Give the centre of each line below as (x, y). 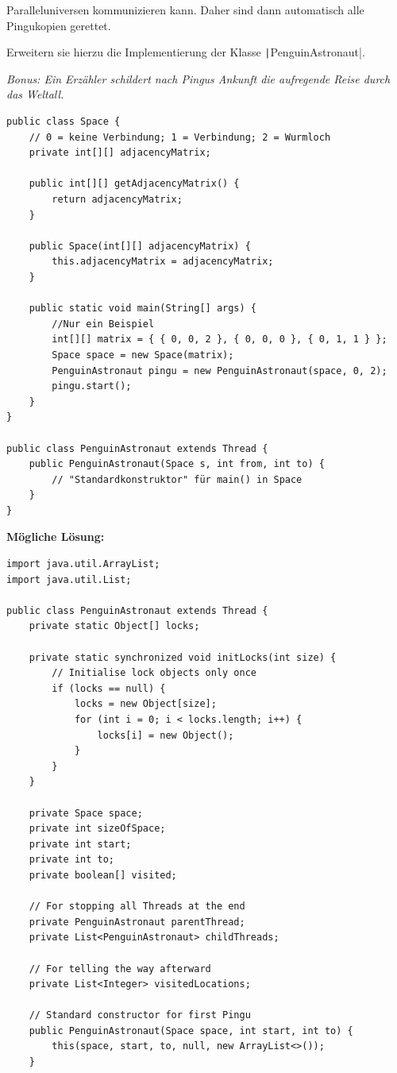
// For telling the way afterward (120, 969)
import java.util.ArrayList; (83, 564)
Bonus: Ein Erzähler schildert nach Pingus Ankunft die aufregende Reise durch (198, 78)
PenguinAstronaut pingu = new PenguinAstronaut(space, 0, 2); (220, 371)
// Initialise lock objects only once (154, 673)
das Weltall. (35, 94)
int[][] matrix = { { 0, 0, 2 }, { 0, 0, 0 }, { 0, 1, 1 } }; (220, 340)
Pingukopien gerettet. (59, 25)
